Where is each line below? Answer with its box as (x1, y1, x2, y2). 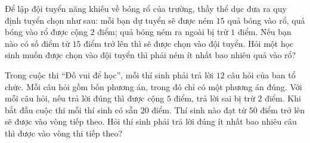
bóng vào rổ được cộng (5, 26, 88, 38)
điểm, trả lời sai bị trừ (173, 92, 255, 104)
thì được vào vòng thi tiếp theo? (5, 126, 123, 139)
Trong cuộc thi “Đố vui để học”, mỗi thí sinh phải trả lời (5, 68, 213, 81)
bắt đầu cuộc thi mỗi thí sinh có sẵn (5, 103, 138, 116)
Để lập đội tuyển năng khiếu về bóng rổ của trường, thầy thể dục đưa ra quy (5, 2, 287, 14)
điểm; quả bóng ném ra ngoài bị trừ (97, 26, 228, 38)
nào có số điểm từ (5, 37, 70, 49)
